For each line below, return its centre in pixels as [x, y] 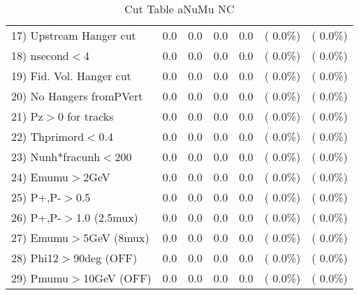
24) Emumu [40, 177]
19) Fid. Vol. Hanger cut [71, 76]
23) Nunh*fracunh [56, 157]
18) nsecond [40, 55]
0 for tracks [86, 116]
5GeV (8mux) [116, 237]
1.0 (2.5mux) [107, 217]
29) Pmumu [40, 278]
